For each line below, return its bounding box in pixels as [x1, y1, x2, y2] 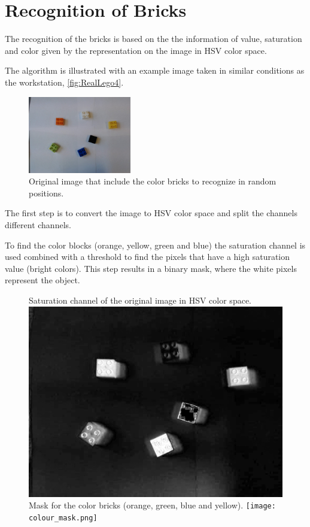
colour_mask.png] [29, 513, 98, 522]
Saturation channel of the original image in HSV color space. [29, 294, 251, 307]
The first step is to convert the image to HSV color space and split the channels [5, 207, 297, 219]
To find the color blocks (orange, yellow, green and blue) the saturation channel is [5, 238, 306, 251]
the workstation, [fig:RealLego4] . [5, 75, 124, 88]
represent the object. [5, 274, 80, 286]
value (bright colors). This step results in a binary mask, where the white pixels [5, 262, 297, 274]
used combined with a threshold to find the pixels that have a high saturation [5, 250, 290, 263]
